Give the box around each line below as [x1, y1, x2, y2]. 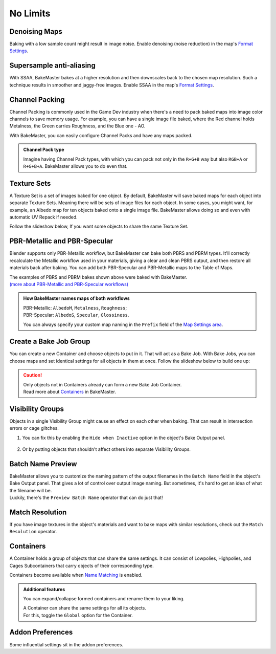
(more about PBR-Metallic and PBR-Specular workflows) [9, 281, 129, 287]
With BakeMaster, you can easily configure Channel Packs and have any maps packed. [9, 132, 193, 138]
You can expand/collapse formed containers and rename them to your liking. [23, 595, 185, 601]
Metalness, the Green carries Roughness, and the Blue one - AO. [9, 123, 146, 129]
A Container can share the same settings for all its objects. [23, 605, 147, 611]
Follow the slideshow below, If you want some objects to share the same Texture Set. [9, 223, 189, 230]
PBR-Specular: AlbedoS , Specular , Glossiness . [23, 312, 129, 318]
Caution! [23, 372, 42, 378]
